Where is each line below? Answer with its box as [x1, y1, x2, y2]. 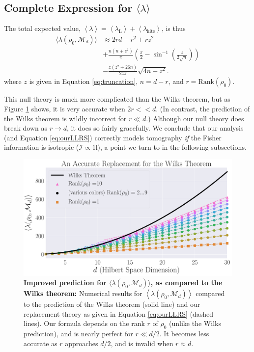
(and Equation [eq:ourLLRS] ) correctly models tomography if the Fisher [4, 132, 222, 142]
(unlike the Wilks [169, 318, 221, 328]
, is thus [161, 23, 186, 33]
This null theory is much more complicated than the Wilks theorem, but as [4, 94, 230, 104]
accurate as [24, 338, 57, 348]
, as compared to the [150, 277, 223, 288]
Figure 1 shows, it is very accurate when [4, 103, 125, 113]
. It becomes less [159, 328, 209, 339]
